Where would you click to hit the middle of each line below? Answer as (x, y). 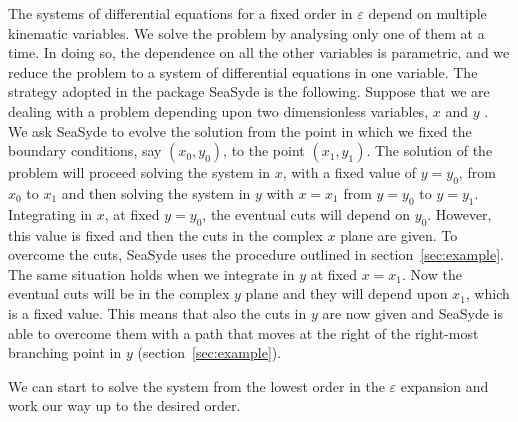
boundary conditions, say (85, 150)
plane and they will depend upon (346, 293)
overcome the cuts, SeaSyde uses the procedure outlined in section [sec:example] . (256, 254)
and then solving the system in (156, 192)
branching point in (65, 352)
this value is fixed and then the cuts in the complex (165, 234)
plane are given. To (399, 234)
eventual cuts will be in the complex (119, 293)
